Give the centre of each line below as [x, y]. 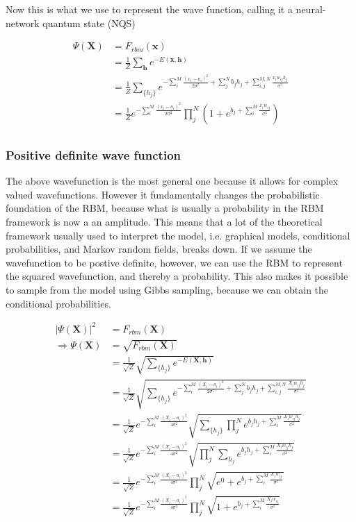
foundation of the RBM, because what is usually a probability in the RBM [165, 208]
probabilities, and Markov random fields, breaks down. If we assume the [159, 249]
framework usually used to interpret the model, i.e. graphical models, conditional [178, 235]
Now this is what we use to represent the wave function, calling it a [149, 9]
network [23, 23]
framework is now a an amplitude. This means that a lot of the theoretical [164, 222]
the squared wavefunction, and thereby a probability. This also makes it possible [177, 276]
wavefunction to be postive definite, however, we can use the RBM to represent [174, 262]
